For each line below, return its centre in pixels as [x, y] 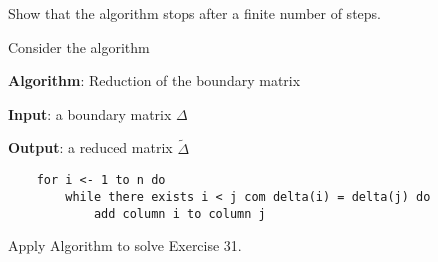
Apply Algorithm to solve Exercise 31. [125, 245]
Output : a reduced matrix [90, 147]
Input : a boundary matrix [90, 113]
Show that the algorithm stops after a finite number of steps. [194, 13]
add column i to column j [179, 213]
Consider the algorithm [79, 46]
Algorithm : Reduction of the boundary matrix [154, 80]
